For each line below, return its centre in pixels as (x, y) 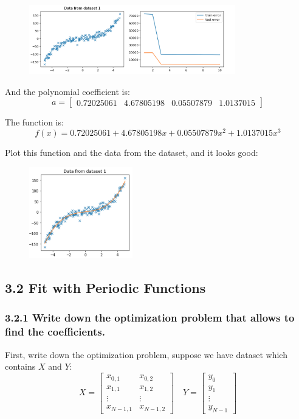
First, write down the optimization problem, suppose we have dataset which (146, 354)
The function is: (34, 122)
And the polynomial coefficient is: (67, 91)
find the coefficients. (55, 332)
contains (20, 366)
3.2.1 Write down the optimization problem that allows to (150, 318)
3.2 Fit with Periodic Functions (105, 287)
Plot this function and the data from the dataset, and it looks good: (132, 152)
